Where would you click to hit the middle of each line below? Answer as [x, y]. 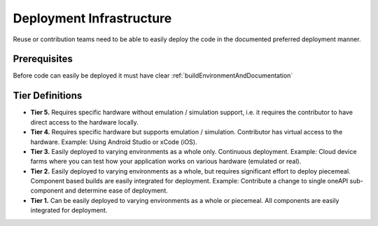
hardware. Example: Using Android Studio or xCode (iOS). [114, 142]
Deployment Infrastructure [92, 18]
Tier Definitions [48, 96]
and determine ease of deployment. [116, 191]
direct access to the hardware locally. [85, 122]
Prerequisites [43, 59]
